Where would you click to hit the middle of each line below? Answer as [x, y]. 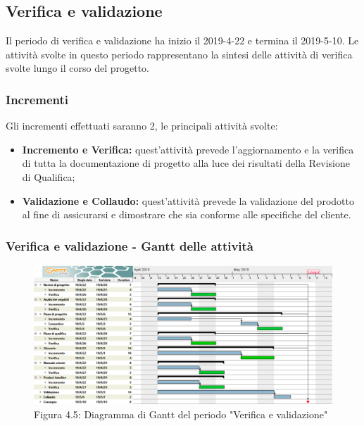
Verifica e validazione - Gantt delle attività [130, 245]
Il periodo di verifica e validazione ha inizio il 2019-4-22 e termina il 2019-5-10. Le [182, 40]
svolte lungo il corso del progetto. [78, 68]
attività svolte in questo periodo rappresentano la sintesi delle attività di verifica [179, 54]
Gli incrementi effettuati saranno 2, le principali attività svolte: [142, 126]
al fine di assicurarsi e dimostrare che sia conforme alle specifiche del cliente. [187, 214]
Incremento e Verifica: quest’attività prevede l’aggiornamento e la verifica [188, 149]
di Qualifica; [49, 176]
